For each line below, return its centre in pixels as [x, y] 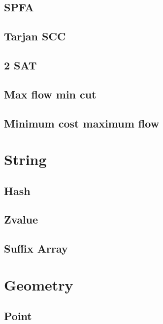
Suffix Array [36, 248]
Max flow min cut [50, 94]
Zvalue [21, 219]
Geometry [39, 284]
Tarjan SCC [35, 36]
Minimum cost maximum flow [82, 123]
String [25, 159]
